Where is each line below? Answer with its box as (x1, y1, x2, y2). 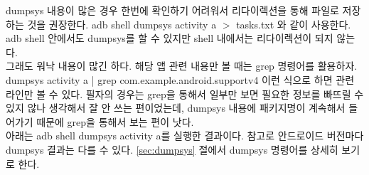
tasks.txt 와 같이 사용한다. (236, 16, 351, 31)
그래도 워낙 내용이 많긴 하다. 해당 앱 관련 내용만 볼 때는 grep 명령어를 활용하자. (6, 58, 358, 73)
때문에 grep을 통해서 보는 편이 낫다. (36, 114, 194, 129)
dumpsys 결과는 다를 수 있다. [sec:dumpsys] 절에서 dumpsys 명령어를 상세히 (6, 142, 338, 157)
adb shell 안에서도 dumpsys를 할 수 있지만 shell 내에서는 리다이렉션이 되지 (6, 31, 333, 46)
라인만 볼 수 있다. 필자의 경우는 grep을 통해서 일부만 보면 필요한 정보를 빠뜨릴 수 (6, 86, 364, 101)
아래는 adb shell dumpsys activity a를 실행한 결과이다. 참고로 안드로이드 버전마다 (6, 128, 364, 143)
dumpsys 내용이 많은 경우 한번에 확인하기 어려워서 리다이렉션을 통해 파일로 (6, 3, 339, 17)
